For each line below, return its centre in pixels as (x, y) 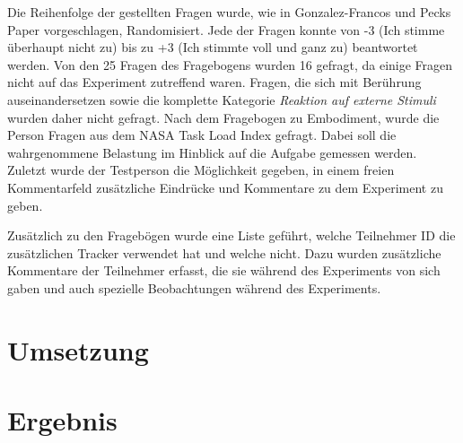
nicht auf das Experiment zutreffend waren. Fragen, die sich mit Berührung (214, 82)
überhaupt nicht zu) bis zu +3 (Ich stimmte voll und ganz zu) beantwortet (213, 47)
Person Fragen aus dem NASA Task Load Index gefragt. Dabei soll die (202, 135)
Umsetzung (78, 349)
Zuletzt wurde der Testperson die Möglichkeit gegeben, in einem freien (201, 170)
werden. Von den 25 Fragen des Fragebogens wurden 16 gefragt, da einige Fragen (230, 64)
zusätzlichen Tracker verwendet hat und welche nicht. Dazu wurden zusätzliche (224, 252)
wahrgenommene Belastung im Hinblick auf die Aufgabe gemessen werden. (212, 152)
